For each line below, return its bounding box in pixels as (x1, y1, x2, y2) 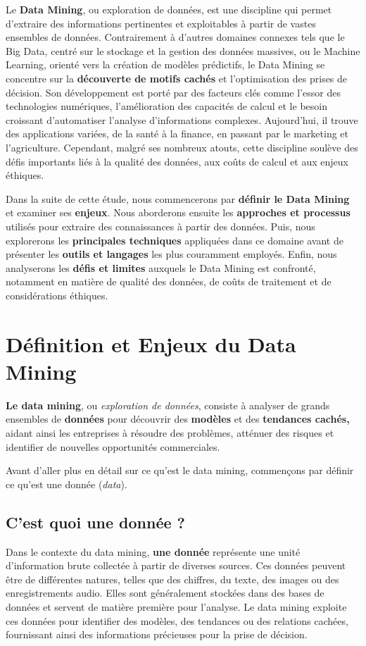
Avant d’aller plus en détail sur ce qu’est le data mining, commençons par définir (6, 463, 354, 478)
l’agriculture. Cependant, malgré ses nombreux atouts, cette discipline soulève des (6, 139, 358, 154)
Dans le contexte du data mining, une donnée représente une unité (6, 544, 301, 559)
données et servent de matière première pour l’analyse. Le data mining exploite (6, 599, 347, 614)
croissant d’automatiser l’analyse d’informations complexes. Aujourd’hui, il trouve (6, 112, 358, 127)
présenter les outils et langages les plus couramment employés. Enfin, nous (6, 247, 337, 261)
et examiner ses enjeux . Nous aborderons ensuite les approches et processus (6, 205, 351, 220)
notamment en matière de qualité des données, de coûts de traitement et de (6, 274, 332, 289)
